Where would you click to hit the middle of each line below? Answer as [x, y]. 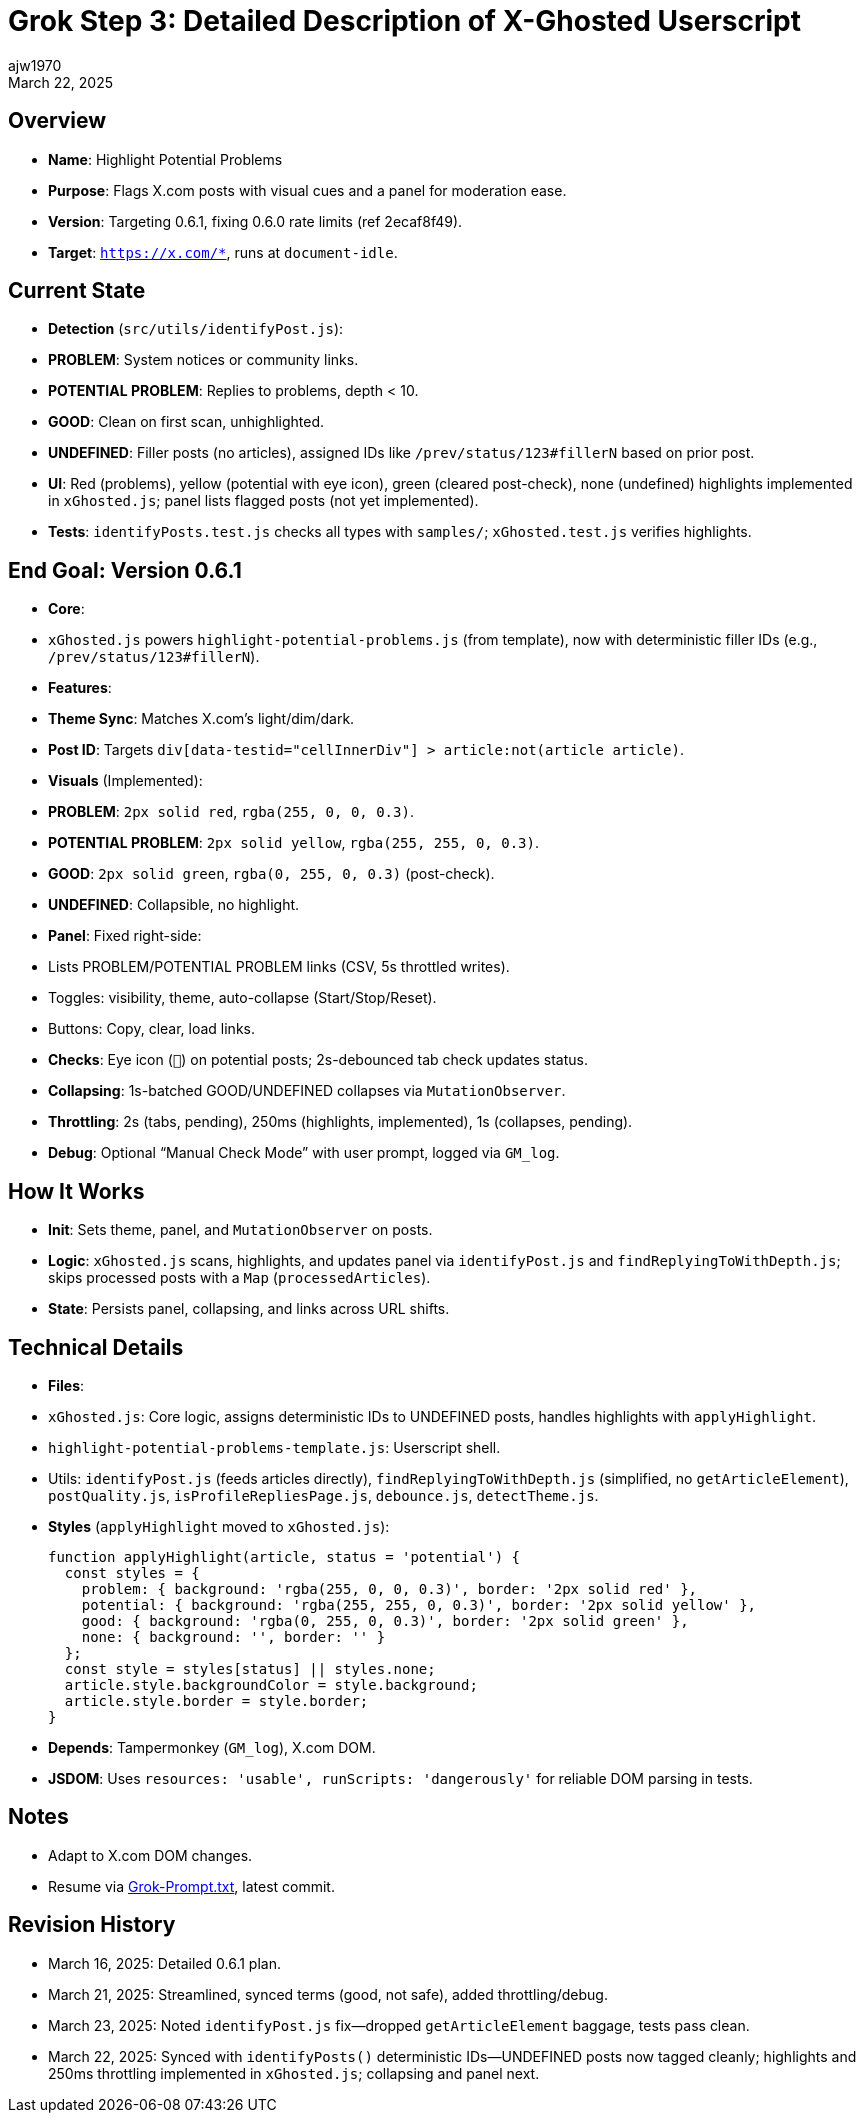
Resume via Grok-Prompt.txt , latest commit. [191, 1886]
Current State [77, 291]
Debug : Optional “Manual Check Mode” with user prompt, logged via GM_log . [304, 1153]
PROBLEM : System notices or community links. [203, 360]
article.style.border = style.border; [216, 1700]
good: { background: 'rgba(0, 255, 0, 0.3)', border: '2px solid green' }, [385, 1620]
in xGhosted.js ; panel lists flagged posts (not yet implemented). [263, 501]
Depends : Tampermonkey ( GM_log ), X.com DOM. [212, 1747]
